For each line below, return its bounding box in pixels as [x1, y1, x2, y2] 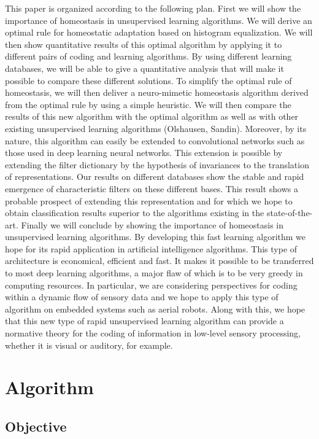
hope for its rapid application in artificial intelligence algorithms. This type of [5, 242, 298, 255]
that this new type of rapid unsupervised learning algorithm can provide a [5, 314, 284, 327]
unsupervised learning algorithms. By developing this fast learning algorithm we [5, 230, 306, 243]
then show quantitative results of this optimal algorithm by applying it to [5, 37, 282, 50]
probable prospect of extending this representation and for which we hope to [5, 194, 293, 207]
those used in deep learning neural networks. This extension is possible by [5, 146, 283, 159]
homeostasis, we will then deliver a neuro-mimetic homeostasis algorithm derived [5, 86, 309, 99]
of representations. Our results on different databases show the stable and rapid [5, 170, 304, 183]
